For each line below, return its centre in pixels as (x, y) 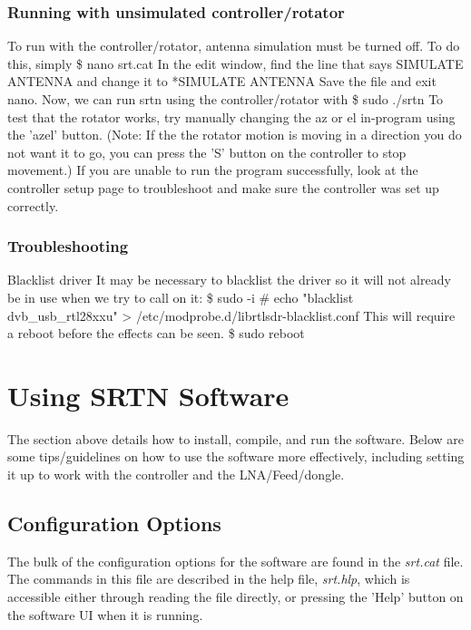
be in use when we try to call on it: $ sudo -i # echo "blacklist (181, 297)
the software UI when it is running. (105, 614)
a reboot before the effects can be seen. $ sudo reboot (156, 333)
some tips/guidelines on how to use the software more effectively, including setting (236, 456)
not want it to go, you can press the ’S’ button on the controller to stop (207, 152)
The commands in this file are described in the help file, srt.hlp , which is (209, 579)
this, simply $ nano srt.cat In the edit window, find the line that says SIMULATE (235, 63)
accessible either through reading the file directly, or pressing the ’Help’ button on (235, 597)
